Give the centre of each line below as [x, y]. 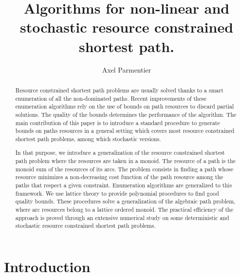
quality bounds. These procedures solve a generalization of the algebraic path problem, [125, 201]
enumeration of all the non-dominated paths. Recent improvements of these [111, 98]
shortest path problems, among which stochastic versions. [88, 138]
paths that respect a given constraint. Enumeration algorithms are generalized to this [124, 185]
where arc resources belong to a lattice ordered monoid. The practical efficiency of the [124, 209]
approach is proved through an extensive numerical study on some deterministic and [122, 217]
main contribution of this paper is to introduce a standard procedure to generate [118, 122]
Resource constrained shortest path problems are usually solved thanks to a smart [119, 90]
